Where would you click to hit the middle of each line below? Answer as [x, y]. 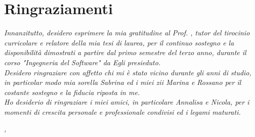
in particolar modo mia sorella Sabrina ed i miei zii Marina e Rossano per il [123, 82]
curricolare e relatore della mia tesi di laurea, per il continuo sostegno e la [119, 42]
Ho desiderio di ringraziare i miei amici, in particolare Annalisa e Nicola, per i [127, 102]
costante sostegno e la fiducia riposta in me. [72, 92]
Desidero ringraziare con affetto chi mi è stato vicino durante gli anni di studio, [128, 72]
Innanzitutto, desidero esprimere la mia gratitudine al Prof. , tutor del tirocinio [127, 33]
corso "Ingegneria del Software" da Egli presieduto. [82, 62]
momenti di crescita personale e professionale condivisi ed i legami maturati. [122, 111]
